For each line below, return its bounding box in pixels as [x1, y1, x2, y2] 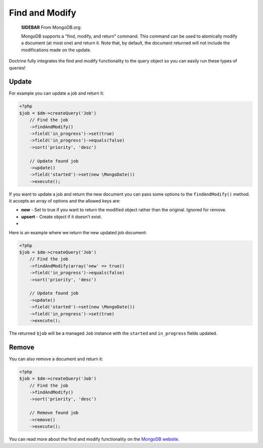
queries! [9, 65, 26, 71]
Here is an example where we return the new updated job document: [9, 229, 147, 235]
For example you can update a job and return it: [9, 90, 104, 96]
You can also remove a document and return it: [9, 356, 103, 362]
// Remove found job [29, 410, 79, 416]
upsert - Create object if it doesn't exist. [21, 214, 102, 220]
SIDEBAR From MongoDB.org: [21, 24, 82, 30]
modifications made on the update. [21, 47, 92, 53]
